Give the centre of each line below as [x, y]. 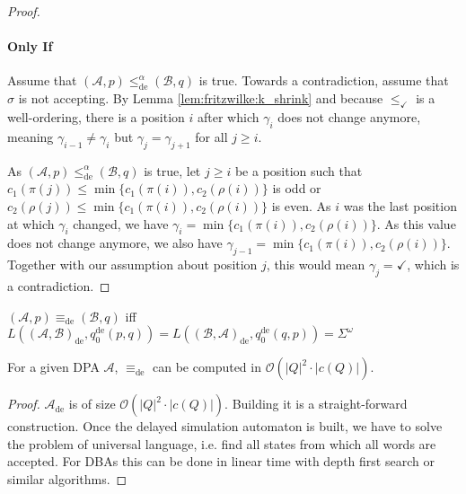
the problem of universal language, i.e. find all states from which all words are [222, 443]
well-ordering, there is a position [96, 116]
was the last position [400, 205]
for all [211, 136]
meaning [31, 136]
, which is [433, 265]
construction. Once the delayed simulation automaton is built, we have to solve [225, 426]
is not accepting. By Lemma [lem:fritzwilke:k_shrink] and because [201, 98]
